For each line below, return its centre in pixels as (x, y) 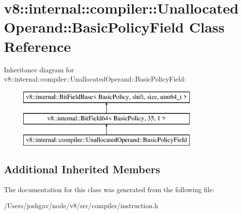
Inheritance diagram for (39, 69)
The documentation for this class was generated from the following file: (109, 189)
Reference (38, 46)
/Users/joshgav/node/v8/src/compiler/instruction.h (81, 206)
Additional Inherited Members (82, 169)
